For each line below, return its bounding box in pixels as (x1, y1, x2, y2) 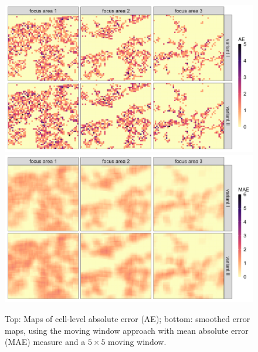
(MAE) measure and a (5, 336, 86, 348)
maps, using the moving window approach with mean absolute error (5, 324, 249, 336)
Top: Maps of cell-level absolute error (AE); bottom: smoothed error (5, 313, 250, 325)
